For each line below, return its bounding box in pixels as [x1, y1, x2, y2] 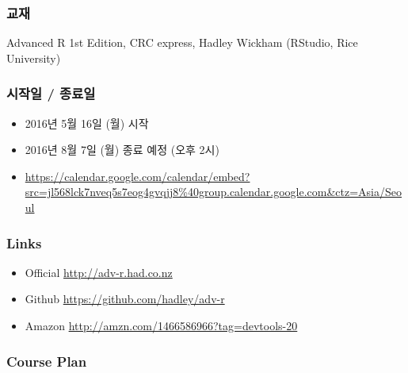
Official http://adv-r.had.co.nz [25, 263, 173, 280]
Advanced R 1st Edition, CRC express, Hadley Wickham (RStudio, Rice [6, 34, 358, 51]
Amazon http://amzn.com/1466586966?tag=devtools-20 [25, 317, 298, 333]
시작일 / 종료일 [6, 83, 96, 103]
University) [6, 49, 61, 66]
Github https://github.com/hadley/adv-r [25, 290, 225, 307]
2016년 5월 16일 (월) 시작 [25, 114, 149, 131]
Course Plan [6, 351, 87, 371]
